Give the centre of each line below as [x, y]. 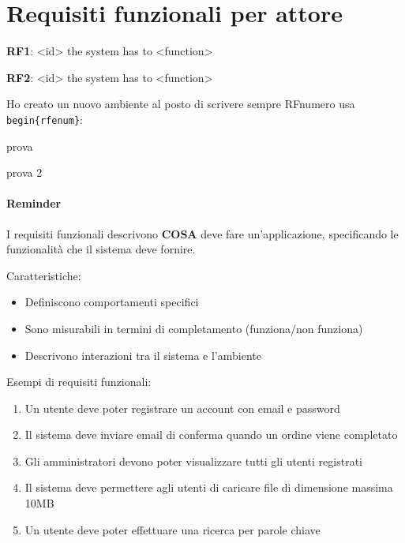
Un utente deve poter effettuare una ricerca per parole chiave [172, 529]
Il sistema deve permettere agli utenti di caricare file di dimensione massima [209, 487]
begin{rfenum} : [45, 119]
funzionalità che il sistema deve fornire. [101, 249]
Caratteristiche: [44, 275]
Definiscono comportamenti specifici [112, 302]
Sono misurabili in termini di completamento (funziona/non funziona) [194, 328]
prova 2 [24, 172]
